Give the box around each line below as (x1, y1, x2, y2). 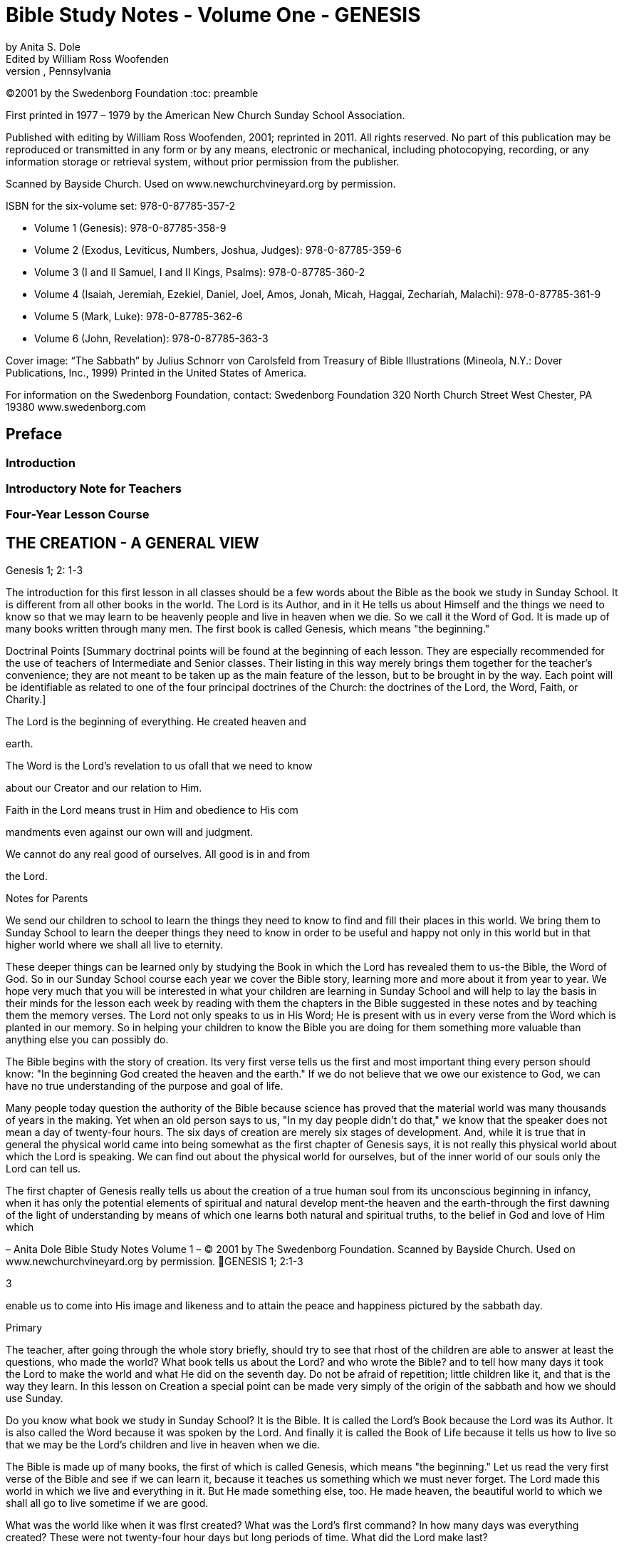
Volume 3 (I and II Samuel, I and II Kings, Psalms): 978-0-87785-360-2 (34, 265, 365, 278)
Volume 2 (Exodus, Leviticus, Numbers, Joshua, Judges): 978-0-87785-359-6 (34, 243, 402, 256)
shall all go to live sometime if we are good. (6, 1497, 209, 1510)
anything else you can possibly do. (6, 1033, 169, 1046)
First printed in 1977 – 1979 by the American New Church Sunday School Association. (6, 108, 405, 121)
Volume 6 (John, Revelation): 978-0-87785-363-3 (34, 332, 269, 344)
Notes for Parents (6, 892, 88, 905)
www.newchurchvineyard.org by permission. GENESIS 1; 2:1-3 (6, 1255, 303, 1268)
